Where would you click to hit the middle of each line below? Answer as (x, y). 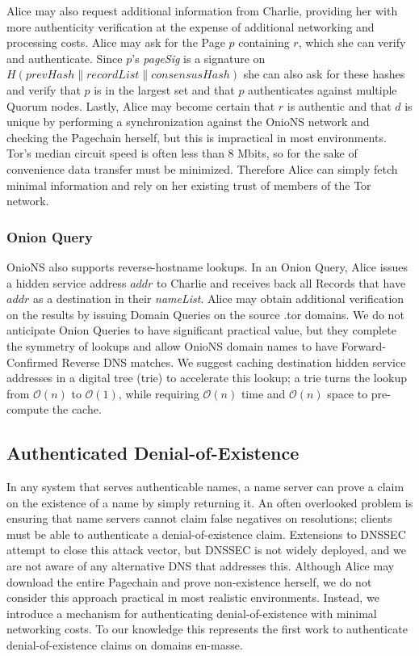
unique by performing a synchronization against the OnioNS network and (188, 122)
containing (264, 42)
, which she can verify (352, 42)
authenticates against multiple (323, 89)
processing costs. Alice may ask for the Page (116, 42)
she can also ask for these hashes (324, 74)
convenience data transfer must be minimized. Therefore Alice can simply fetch (202, 168)
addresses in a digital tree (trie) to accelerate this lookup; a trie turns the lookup (207, 378)
